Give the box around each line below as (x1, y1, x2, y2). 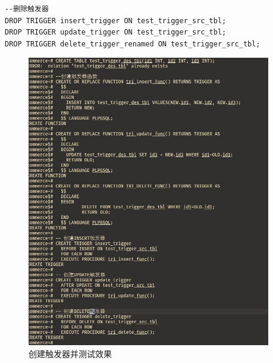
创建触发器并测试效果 (29, 347, 112, 359)
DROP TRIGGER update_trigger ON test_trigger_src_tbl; (5, 28, 227, 37)
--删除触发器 (5, 5, 49, 13)
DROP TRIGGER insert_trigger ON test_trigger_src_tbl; (5, 16, 227, 25)
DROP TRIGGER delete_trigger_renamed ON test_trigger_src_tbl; (5, 39, 261, 48)
